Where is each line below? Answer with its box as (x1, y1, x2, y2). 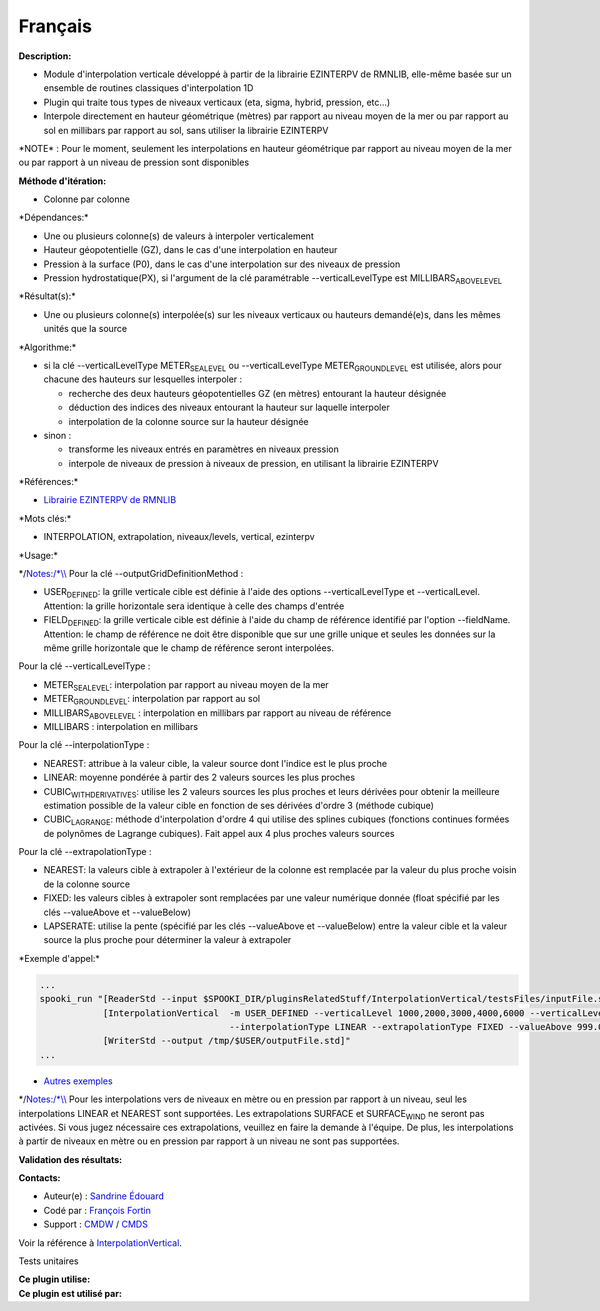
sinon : (43, 429, 72, 441)
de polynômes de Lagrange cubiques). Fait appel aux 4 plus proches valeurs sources (43, 827, 395, 839)
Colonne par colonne (43, 193, 130, 205)
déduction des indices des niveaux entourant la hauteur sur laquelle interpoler (68, 401, 390, 414)
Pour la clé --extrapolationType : (18, 846, 152, 858)
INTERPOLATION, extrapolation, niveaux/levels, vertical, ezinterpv (43, 531, 315, 543)
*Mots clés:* (18, 512, 72, 524)
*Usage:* (18, 549, 59, 561)
